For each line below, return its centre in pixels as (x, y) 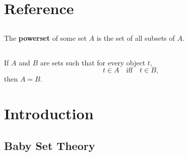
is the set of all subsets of (136, 37)
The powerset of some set (45, 37)
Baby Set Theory (50, 145)
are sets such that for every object (93, 62)
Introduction (49, 113)
